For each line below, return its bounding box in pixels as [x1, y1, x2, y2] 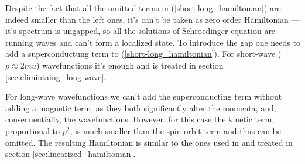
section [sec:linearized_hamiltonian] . [5, 148, 136, 160]
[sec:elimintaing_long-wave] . [5, 70, 106, 83]
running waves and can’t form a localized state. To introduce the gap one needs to [5, 36, 300, 48]
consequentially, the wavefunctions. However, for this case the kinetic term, [5, 113, 275, 125]
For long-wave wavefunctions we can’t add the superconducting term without [5, 90, 282, 102]
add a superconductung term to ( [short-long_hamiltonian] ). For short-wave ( [5, 47, 282, 60]
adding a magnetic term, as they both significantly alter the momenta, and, [5, 101, 276, 114]
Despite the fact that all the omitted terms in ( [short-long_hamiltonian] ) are [5, 2, 281, 13]
